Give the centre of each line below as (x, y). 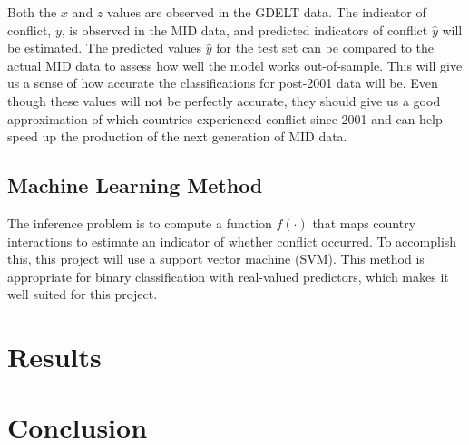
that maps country (364, 222)
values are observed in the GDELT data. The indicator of (267, 12)
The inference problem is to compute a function (140, 222)
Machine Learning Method (135, 185)
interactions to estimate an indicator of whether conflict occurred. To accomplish (232, 241)
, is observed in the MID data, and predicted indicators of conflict (244, 29)
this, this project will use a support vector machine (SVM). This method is (216, 259)
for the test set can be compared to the (325, 48)
